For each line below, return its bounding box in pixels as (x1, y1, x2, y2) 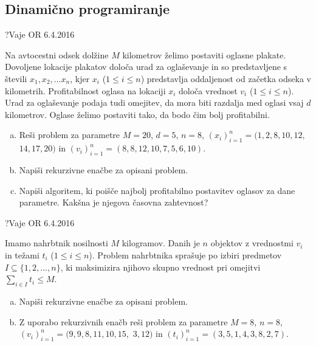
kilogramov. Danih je (122, 237, 200, 249)
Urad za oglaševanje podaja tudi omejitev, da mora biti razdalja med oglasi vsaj (5, 96, 304, 109)
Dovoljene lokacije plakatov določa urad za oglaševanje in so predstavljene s (5, 60, 287, 73)
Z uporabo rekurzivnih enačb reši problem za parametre (19, 315, 228, 328)
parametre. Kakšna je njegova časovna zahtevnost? (19, 196, 208, 209)
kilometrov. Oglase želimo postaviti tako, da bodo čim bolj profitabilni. (5, 108, 270, 120)
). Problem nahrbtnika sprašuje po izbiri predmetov (89, 248, 282, 261)
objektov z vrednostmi (210, 237, 294, 249)
